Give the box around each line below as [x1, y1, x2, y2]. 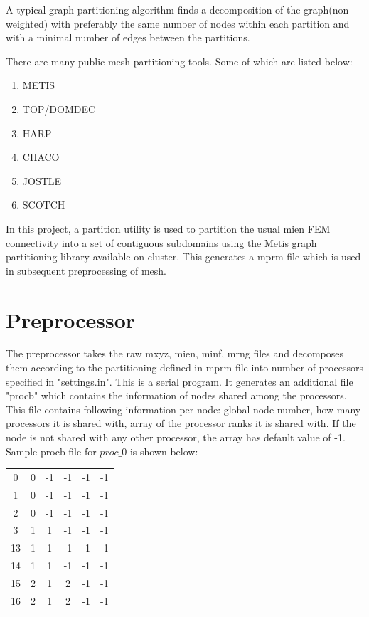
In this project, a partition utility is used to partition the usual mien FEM [6, 221, 331, 236]
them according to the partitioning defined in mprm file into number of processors [6, 360, 363, 375]
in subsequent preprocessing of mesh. [6, 263, 167, 278]
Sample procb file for [6, 443, 97, 458]
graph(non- [304, 2, 352, 16]
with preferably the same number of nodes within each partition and [50, 16, 350, 31]
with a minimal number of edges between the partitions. [6, 30, 250, 45]
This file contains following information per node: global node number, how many [6, 401, 361, 416]
